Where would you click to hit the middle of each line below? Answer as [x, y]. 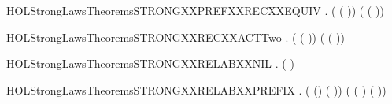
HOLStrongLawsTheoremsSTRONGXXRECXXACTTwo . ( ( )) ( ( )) [176, 37]
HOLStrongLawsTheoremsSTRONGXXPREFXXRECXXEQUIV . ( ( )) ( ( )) [195, 10]
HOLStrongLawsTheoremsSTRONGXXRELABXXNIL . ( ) [150, 63]
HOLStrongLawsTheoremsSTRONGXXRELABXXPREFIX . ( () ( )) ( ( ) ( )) [196, 89]
